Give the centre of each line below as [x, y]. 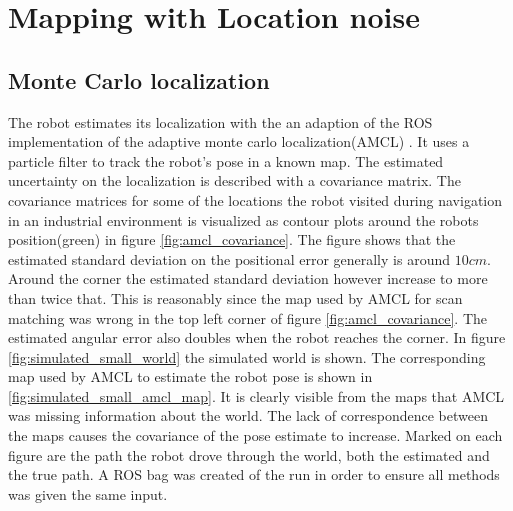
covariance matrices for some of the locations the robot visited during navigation [255, 199]
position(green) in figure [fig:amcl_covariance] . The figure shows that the [232, 239]
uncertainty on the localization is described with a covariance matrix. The [234, 180]
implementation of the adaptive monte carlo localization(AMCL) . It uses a [239, 141]
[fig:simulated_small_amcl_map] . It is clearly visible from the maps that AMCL [256, 395]
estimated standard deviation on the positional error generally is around [229, 258]
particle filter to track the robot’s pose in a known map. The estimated [226, 160]
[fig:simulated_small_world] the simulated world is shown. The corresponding [247, 356]
